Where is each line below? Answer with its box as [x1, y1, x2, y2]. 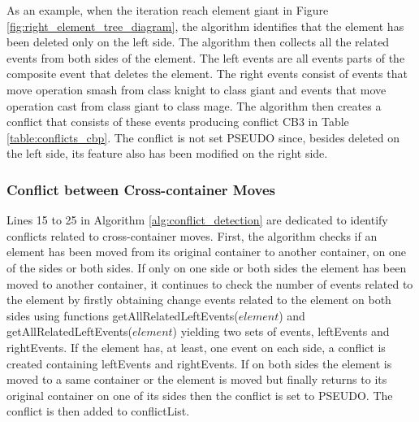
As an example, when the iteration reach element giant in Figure [6, 2, 329, 18]
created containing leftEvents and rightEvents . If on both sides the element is [6, 355, 392, 372]
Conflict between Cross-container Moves [6, 179, 276, 199]
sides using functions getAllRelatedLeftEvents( [6, 307, 239, 324]
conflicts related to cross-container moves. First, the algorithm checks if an [6, 227, 378, 244]
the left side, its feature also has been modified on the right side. [6, 145, 328, 162]
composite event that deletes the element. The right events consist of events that [6, 65, 408, 82]
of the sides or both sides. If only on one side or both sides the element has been [6, 259, 407, 276]
